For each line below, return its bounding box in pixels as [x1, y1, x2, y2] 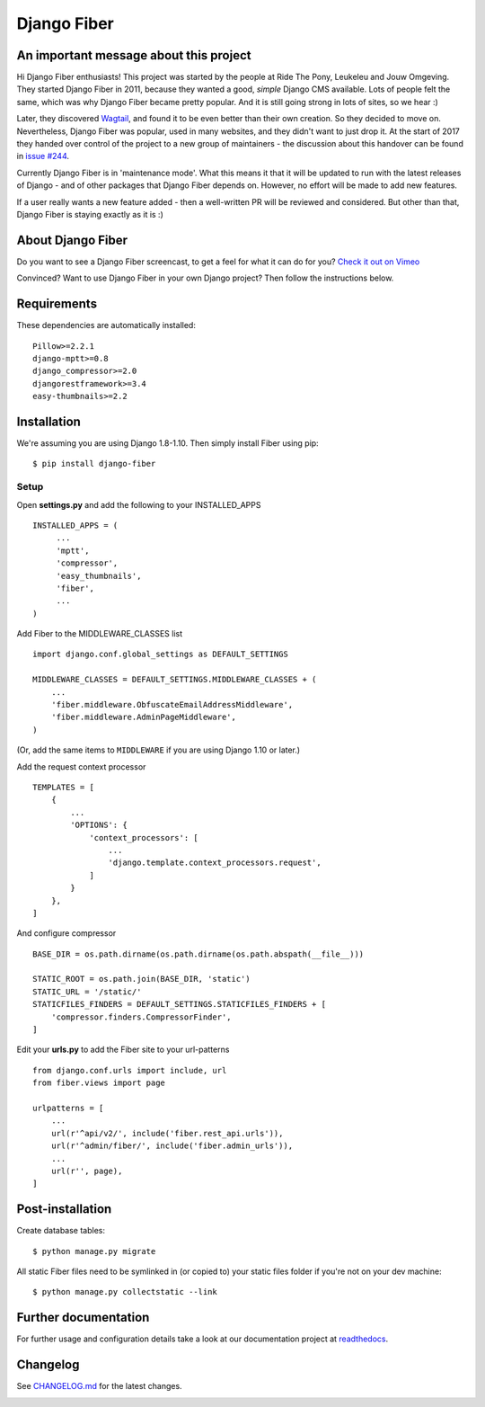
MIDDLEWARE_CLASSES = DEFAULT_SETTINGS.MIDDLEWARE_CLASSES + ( [32, 674, 317, 685]
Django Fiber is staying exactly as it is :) [16, 209, 163, 219]
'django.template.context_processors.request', [108, 858, 322, 868]
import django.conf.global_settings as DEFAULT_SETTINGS [32, 649, 289, 660]
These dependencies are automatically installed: [16, 320, 197, 331]
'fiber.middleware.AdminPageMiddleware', [50, 712, 237, 723]
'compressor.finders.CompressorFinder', [50, 1011, 233, 1022]
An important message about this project [16, 48, 251, 63]
